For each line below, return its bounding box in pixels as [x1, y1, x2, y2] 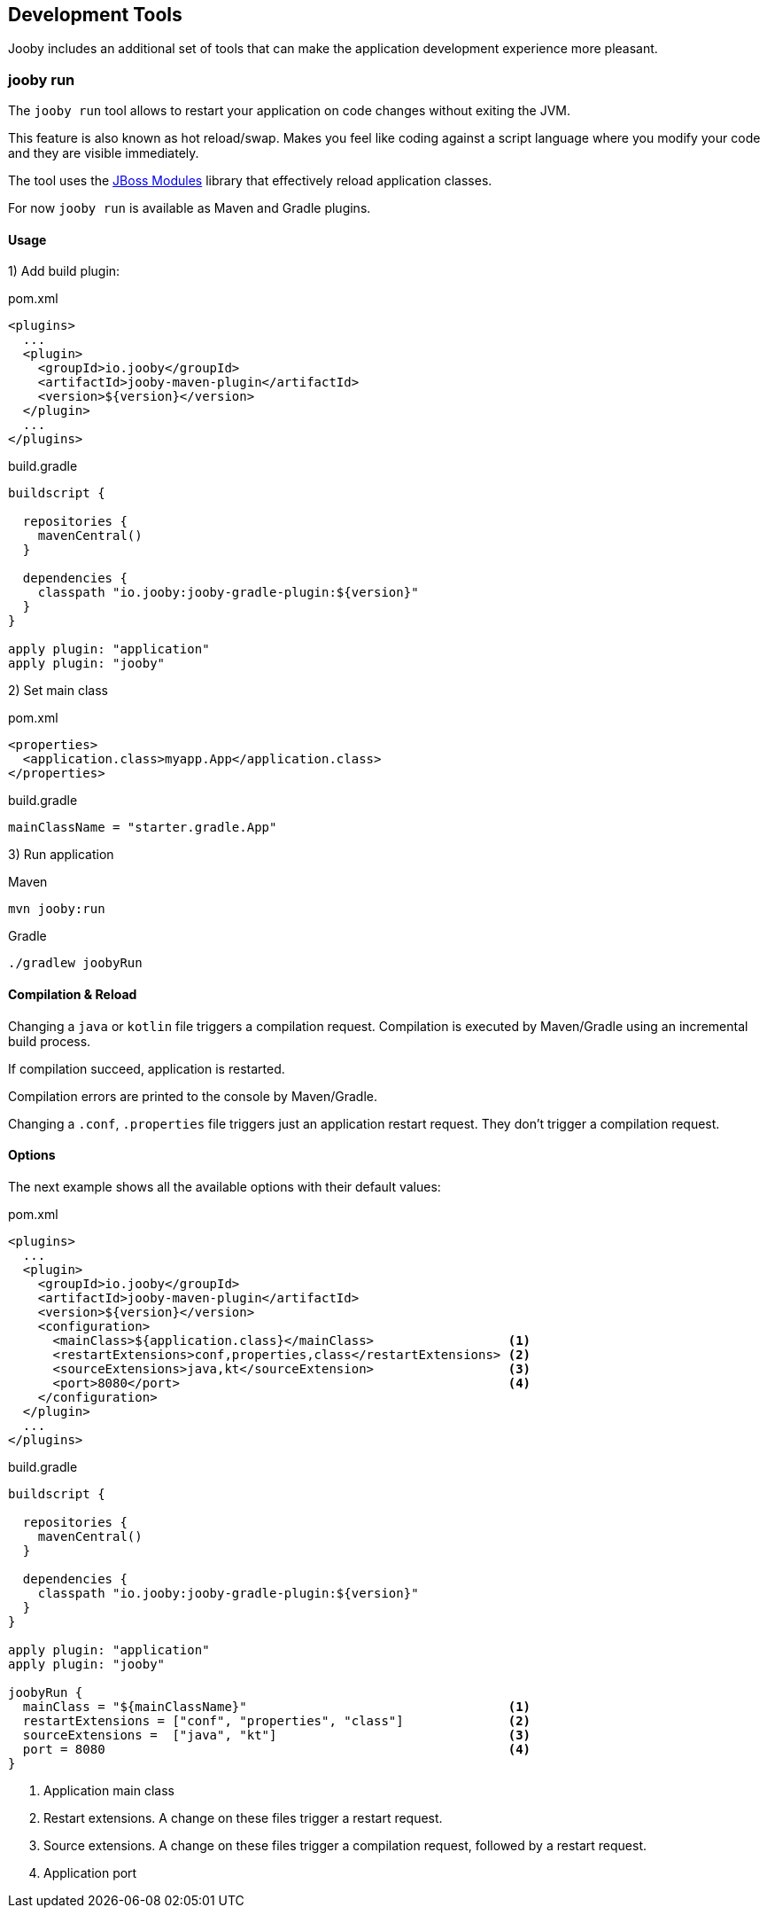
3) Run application [8, 847, 114, 863]
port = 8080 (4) [22, 1741, 531, 1756]
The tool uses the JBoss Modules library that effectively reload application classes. [8, 173, 492, 189]
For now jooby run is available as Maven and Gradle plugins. [8, 200, 371, 216]
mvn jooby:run [8, 902, 105, 917]
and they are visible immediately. [8, 145, 199, 161]
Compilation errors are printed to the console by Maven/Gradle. [8, 1088, 377, 1104]
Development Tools [8, 4, 182, 26]
